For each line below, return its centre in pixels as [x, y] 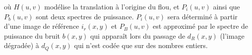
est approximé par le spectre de [201, 26]
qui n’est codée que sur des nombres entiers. [141, 45]
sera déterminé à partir [202, 16]
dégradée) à [22, 45]
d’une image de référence [42, 26]
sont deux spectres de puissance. [85, 16]
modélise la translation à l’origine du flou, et [112, 6]
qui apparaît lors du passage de [138, 35]
